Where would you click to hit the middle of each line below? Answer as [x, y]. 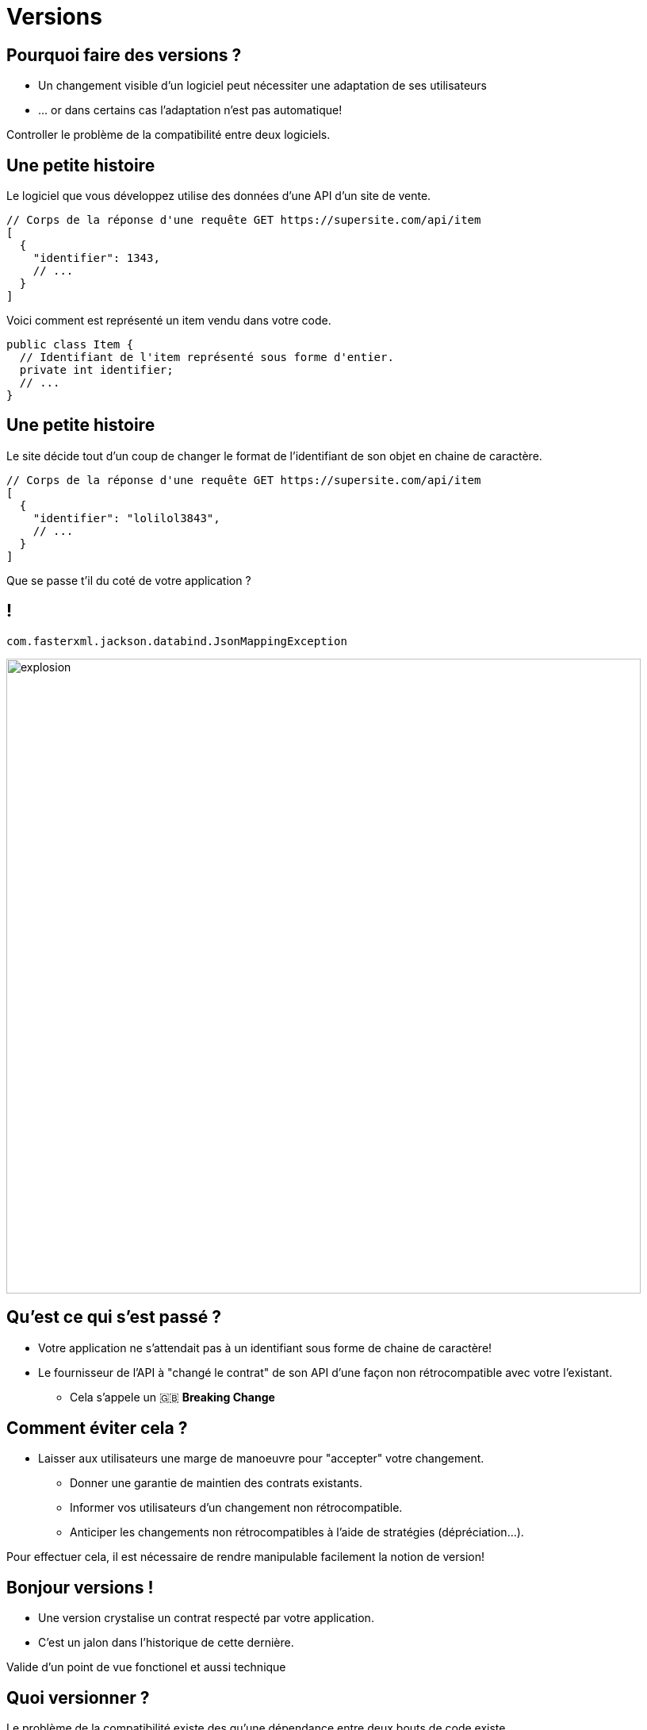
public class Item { [70, 345]
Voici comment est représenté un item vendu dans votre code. [169, 321]
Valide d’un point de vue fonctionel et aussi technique [146, 1667]
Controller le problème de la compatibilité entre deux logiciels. [168, 135]
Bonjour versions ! [80, 1587]
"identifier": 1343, [96, 258]
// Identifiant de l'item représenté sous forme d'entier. [207, 358]
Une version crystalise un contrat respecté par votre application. [206, 1618]
